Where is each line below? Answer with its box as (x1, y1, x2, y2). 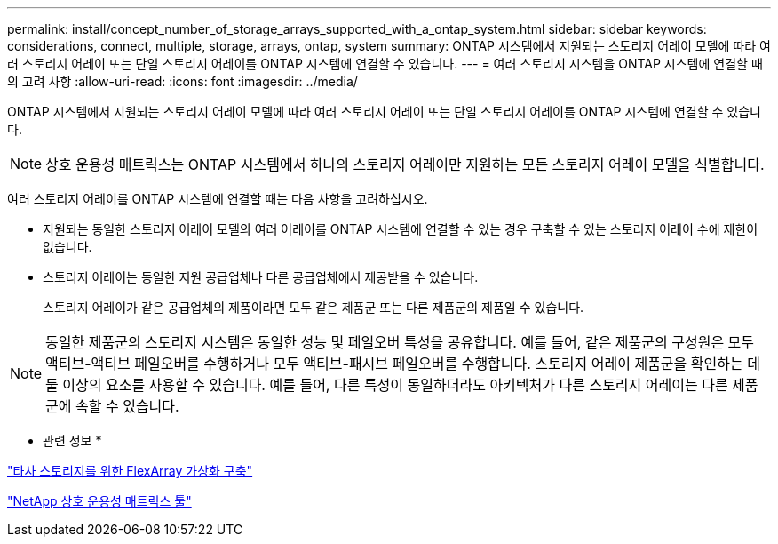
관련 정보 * (43, 433, 102, 448)
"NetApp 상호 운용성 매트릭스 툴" (7, 493, 192, 508)
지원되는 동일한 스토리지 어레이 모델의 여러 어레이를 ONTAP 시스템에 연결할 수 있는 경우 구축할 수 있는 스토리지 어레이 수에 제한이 (43, 221, 758, 236)
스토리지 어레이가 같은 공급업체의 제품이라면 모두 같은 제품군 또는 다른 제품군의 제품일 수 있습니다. (43, 300, 584, 315)
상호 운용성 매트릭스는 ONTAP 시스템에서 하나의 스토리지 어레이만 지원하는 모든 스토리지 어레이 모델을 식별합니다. (45, 156, 765, 173)
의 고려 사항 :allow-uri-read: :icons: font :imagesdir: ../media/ (7, 74, 358, 89)
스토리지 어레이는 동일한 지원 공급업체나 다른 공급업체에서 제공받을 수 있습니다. (43, 269, 479, 284)
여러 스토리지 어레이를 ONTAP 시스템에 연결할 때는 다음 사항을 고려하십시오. (7, 191, 428, 206)
